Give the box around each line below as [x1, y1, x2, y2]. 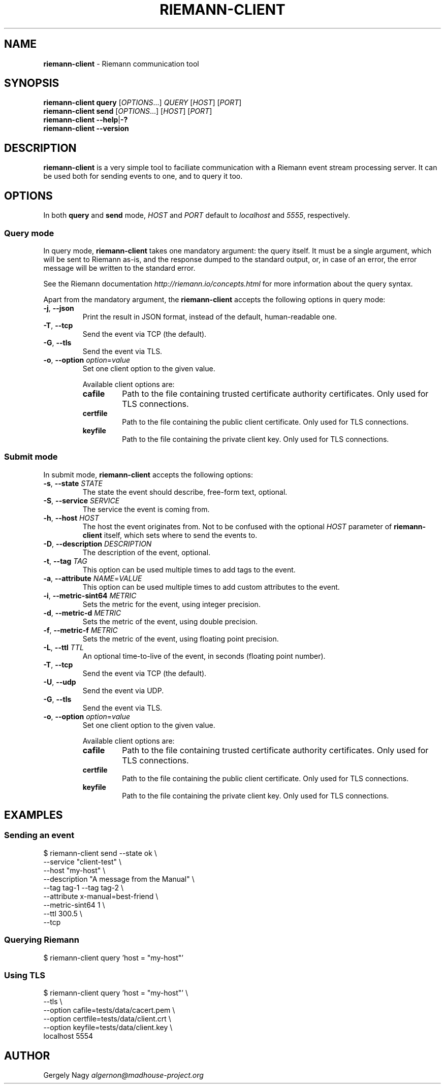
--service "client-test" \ [43, 857, 122, 866]
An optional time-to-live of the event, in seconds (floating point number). [82, 651, 326, 660]
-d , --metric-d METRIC [43, 608, 121, 617]
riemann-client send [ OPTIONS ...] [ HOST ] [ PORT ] [43, 107, 212, 116]
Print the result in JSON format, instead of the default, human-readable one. [82, 312, 337, 321]
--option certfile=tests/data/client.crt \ [43, 1014, 171, 1023]
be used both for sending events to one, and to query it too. [43, 172, 243, 181]
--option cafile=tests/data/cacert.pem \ [43, 1006, 175, 1015]
